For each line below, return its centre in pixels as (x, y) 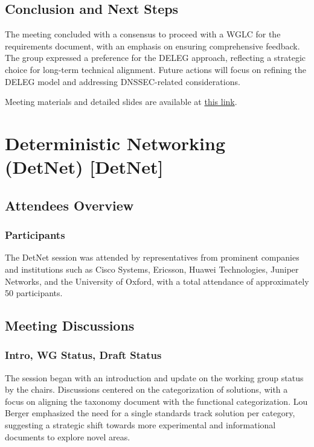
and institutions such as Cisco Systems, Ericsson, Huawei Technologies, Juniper (152, 269)
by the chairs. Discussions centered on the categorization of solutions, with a (146, 389)
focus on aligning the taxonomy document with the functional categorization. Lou (156, 401)
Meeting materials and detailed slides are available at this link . (121, 102)
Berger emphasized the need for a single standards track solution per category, (150, 413)
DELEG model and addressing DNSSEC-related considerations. (123, 81)
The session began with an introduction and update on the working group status (154, 377)
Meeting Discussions (70, 325)
